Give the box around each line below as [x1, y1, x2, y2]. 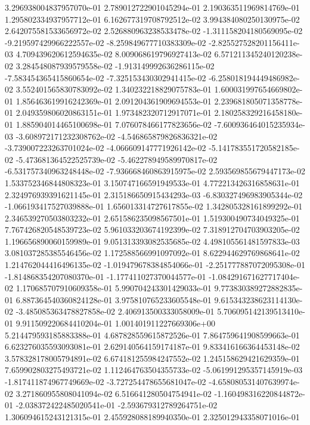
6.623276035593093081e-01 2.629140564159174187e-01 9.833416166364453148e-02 [5, 340, 300, 353]
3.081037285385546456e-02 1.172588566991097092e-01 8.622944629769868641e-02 [5, 247, 300, 259]
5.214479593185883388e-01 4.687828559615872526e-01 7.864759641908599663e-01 [5, 328, 300, 341]
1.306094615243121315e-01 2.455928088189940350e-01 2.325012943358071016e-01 [5, 410, 300, 423]
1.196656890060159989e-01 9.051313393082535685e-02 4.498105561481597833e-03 [5, 235, 300, 247]
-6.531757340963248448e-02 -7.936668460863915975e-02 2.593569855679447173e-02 [5, 165, 305, 177]
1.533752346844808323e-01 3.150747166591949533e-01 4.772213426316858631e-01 [5, 176, 300, 189]
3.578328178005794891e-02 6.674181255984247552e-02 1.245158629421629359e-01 [5, 352, 300, 364]
